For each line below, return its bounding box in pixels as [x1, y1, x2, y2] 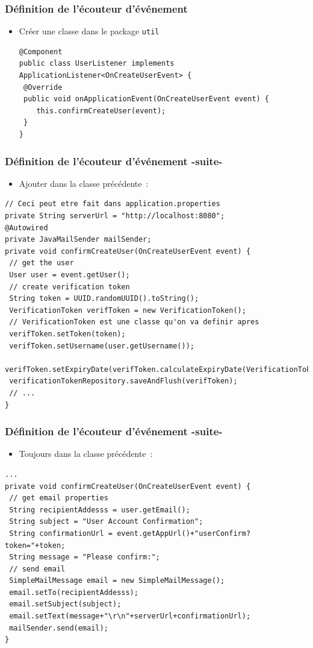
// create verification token [9, 282, 130, 291]
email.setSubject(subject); [9, 600, 122, 609]
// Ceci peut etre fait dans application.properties [5, 200, 220, 209]
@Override [23, 83, 63, 92]
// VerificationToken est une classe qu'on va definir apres [9, 318, 259, 327]
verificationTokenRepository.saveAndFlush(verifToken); [9, 377, 238, 386]
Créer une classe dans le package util [19, 25, 160, 37]
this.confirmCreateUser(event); [36, 106, 166, 115]
